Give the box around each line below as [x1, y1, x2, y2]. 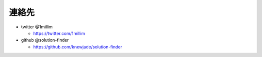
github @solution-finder [21, 37, 69, 43]
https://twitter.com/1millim [33, 30, 85, 36]
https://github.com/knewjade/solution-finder [33, 44, 122, 50]
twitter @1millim [21, 24, 53, 30]
